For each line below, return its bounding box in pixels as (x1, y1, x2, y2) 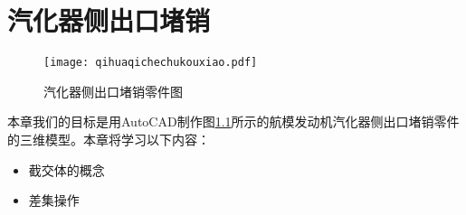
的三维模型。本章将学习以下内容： (7, 129, 210, 148)
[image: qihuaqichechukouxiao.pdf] (43, 56, 258, 70)
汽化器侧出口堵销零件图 (43, 81, 183, 100)
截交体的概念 (28, 160, 105, 179)
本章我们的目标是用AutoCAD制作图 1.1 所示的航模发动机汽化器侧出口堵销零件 (7, 112, 460, 131)
